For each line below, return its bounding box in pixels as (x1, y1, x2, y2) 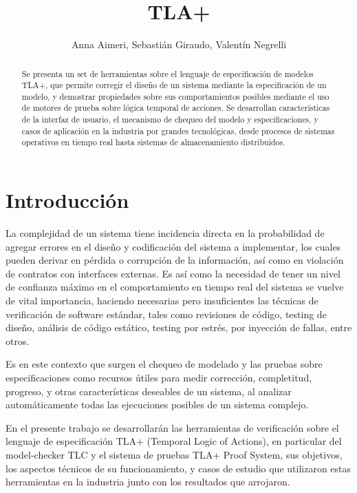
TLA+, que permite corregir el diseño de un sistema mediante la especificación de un (21, 79, 327, 91)
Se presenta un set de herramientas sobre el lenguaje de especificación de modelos (21, 67, 314, 79)
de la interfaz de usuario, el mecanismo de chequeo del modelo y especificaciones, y (21, 114, 318, 125)
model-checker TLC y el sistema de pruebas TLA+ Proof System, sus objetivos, (6, 447, 343, 461)
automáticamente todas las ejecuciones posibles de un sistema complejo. (6, 397, 309, 412)
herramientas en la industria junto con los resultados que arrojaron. (6, 474, 290, 489)
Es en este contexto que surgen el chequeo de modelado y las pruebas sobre (6, 357, 323, 371)
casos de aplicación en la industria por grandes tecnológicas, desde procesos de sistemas (21, 125, 335, 136)
